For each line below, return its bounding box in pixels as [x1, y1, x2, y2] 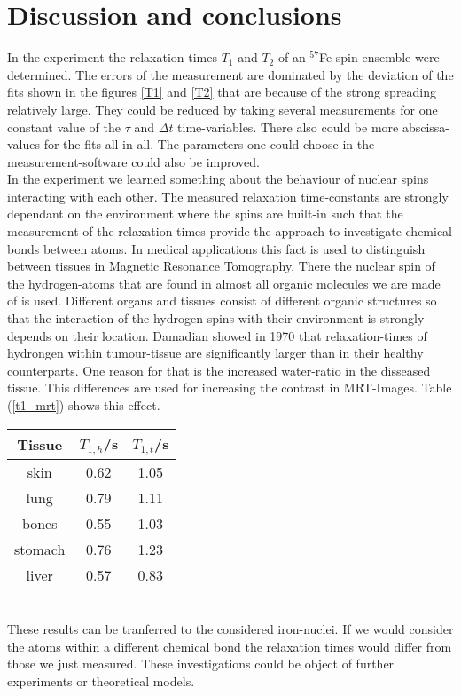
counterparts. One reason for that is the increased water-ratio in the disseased [7, 360, 431, 379]
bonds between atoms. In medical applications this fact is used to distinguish [7, 239, 426, 257]
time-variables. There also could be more [177, 117, 399, 136]
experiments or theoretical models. [7, 671, 195, 690]
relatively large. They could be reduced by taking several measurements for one [7, 99, 438, 118]
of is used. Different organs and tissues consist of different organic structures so [7, 291, 437, 310]
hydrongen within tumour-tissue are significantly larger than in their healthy [7, 344, 424, 362]
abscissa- [402, 117, 450, 136]
